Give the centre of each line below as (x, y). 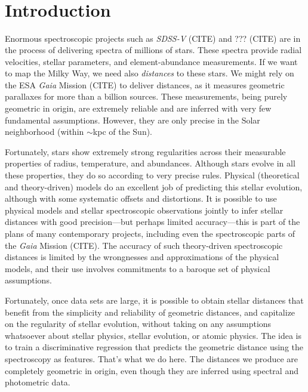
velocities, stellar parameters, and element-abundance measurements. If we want (151, 61)
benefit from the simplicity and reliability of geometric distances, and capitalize (150, 312)
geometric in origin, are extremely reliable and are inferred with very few (138, 108)
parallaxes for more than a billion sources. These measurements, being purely (146, 96)
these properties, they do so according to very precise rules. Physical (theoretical (152, 175)
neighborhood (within (44, 132)
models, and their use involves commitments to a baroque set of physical (138, 268)
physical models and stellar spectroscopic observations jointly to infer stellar (144, 210)
